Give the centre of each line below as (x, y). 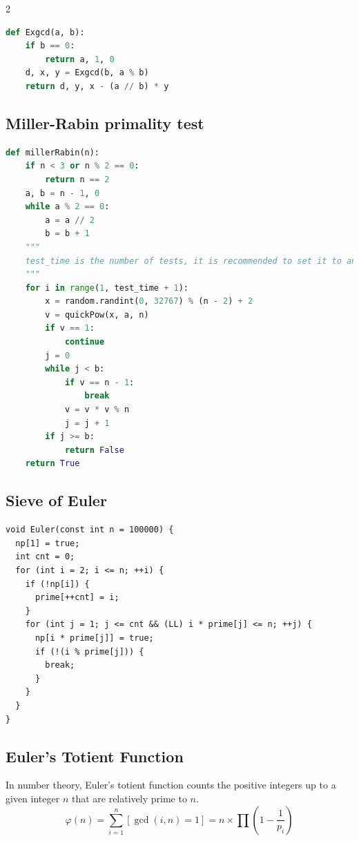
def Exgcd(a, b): (45, 32)
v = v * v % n (97, 410)
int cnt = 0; (45, 557)
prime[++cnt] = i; (77, 598)
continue (85, 342)
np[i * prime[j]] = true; (94, 638)
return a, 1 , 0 (80, 59)
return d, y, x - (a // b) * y (97, 86)
